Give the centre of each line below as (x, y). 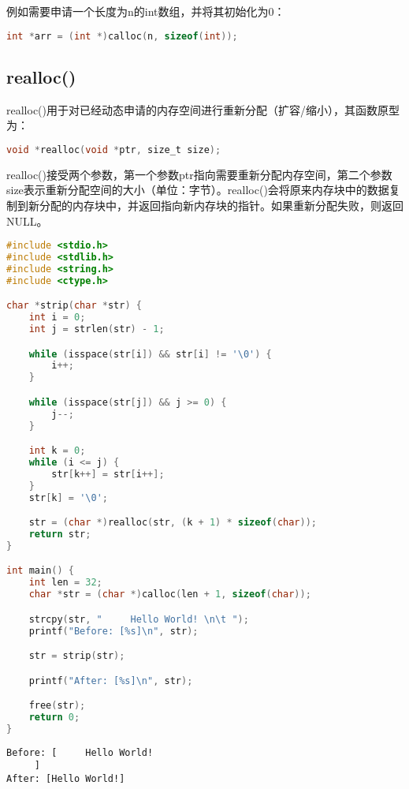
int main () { (40, 571)
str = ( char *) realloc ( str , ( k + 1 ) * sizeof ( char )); (173, 523)
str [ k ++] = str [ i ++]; (108, 474)
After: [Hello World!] (66, 779)
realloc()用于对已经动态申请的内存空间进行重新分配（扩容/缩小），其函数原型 (203, 109)
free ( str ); (57, 706)
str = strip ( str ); (77, 656)
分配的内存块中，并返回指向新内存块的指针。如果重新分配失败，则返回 (221, 205)
